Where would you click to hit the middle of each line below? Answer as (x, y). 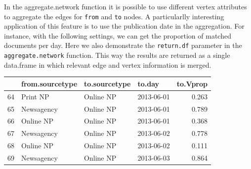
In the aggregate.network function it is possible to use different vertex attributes (125, 6)
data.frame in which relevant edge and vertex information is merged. (108, 64)
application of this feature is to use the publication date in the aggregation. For (124, 26)
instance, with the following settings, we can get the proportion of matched (118, 35)
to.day (148, 83)
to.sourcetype (107, 83)
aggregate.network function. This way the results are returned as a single (117, 55)
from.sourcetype (49, 83)
